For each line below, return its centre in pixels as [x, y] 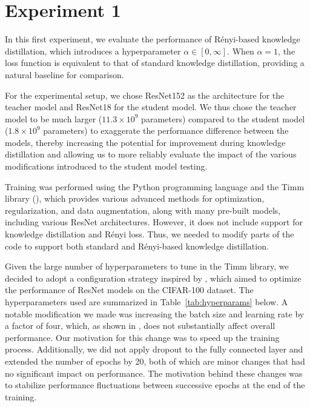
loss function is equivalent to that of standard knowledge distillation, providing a [155, 63]
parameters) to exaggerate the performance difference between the [166, 131]
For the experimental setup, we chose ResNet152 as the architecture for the [145, 95]
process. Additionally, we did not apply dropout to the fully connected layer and [154, 349]
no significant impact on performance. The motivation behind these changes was [154, 373]
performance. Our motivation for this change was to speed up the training [142, 337]
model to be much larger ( [54, 118]
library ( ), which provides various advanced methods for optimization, [135, 198]
